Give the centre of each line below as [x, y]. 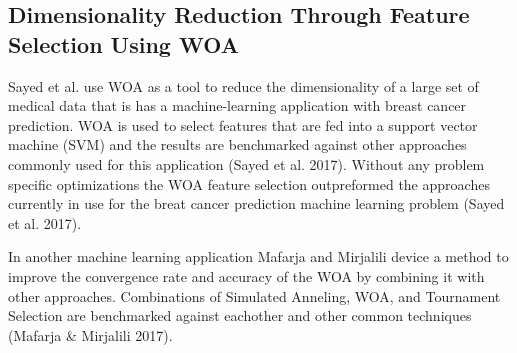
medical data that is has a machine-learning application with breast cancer [237, 105]
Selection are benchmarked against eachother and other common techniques [240, 315]
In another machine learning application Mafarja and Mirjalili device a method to [258, 256]
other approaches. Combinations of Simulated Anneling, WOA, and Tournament [254, 295]
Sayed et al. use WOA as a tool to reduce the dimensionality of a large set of [243, 85]
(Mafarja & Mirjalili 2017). [90, 334]
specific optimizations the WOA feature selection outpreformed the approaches [249, 183]
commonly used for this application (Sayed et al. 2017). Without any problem [246, 163]
